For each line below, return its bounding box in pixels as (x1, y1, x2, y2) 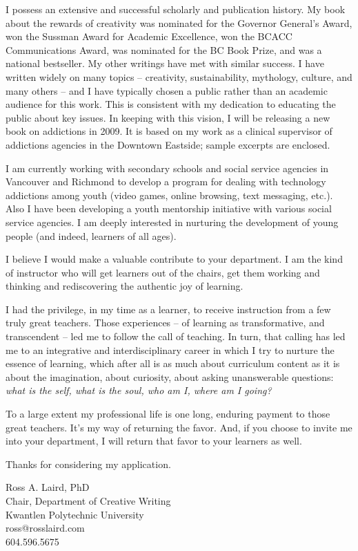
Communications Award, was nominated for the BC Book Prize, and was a (6, 42, 322, 57)
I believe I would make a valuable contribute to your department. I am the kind (6, 252, 343, 266)
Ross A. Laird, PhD (6, 480, 90, 494)
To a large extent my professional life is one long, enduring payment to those (6, 407, 330, 421)
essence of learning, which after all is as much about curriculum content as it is (6, 356, 340, 371)
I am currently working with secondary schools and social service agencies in (6, 160, 329, 175)
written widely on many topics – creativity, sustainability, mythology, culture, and (6, 69, 352, 84)
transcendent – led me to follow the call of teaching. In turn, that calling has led (6, 329, 346, 344)
